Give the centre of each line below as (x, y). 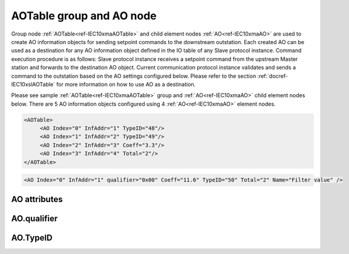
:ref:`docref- (273, 76)
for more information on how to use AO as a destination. (126, 84)
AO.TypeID (32, 237)
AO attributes (37, 199)
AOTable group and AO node (84, 16)
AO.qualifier (34, 218)
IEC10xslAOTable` (33, 84)
